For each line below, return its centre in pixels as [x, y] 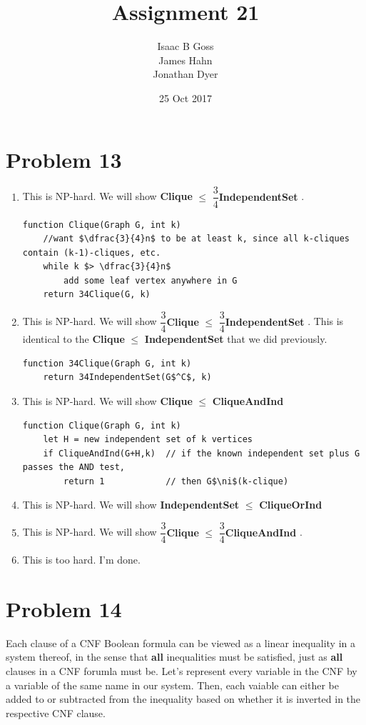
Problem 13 [64, 159]
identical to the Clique [73, 339]
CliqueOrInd [291, 505]
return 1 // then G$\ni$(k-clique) [176, 481]
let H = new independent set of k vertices [148, 440]
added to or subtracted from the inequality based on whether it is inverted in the [183, 699]
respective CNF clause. [56, 712]
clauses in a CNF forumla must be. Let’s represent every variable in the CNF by [182, 671]
